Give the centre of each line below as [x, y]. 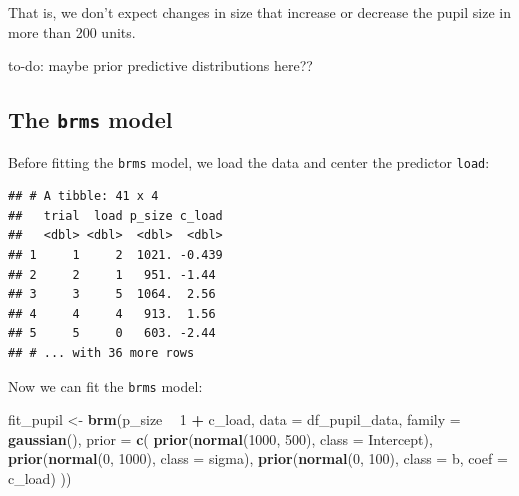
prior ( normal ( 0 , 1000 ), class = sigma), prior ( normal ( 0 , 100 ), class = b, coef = [258, 458]
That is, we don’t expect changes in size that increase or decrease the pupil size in [259, 12]
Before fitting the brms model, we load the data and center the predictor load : [249, 161]
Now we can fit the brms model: [105, 385]
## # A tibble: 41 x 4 [83, 196]
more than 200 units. [72, 31]
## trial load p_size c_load [115, 215]
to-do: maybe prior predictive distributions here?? [160, 65]
